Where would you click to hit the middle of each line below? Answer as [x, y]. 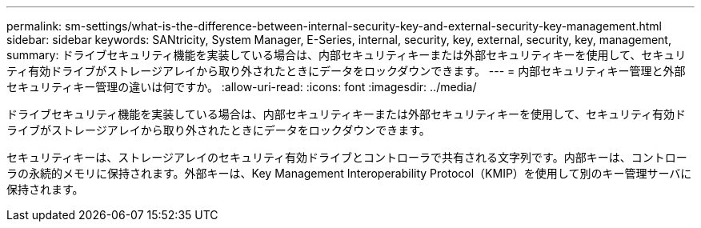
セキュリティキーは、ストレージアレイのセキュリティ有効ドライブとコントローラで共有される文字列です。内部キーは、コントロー [347, 157]
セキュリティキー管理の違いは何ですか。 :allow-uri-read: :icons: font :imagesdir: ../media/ [242, 87]
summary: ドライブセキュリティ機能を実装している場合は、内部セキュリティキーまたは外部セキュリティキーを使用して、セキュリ [346, 55]
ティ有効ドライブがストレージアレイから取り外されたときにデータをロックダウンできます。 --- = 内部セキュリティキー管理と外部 [346, 71]
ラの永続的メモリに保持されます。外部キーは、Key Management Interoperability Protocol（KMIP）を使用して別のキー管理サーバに [349, 173]
